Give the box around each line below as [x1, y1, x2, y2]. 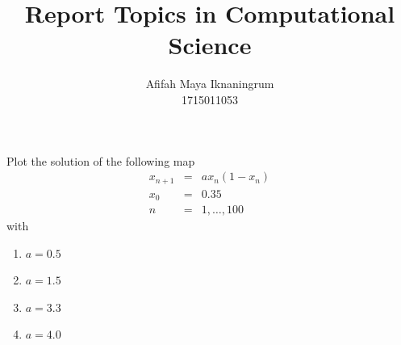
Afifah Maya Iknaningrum [145, 75, 274, 92]
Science [168, 28, 252, 61]
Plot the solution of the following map [6, 152, 195, 169]
